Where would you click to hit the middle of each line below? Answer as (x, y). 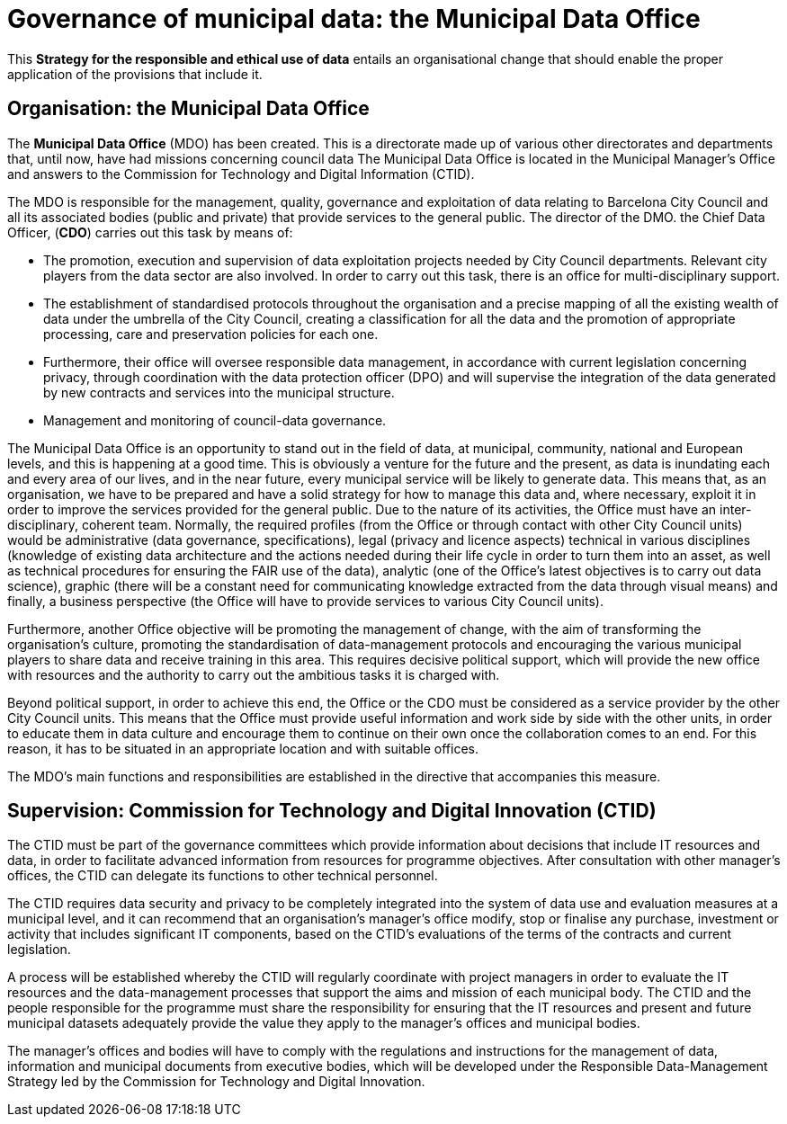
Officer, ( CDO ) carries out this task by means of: (150, 232)
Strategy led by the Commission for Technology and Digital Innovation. (216, 1082)
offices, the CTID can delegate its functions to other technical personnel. (223, 876)
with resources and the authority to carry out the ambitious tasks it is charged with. (254, 674)
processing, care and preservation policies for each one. (211, 334)
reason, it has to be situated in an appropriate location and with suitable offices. (243, 748)
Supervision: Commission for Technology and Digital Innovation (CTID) (332, 811)
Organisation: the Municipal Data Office (188, 109)
